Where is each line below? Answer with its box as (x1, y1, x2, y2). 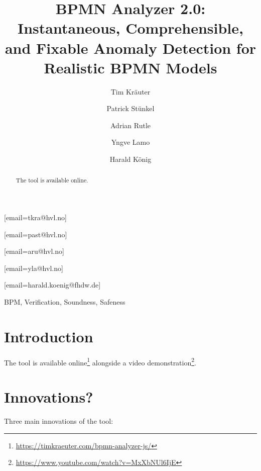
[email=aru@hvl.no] (4, 246, 64, 256)
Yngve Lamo (111, 137, 150, 147)
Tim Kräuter (110, 86, 151, 97)
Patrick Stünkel (106, 103, 155, 114)
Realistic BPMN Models (44, 57, 217, 77)
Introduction (4, 326, 93, 346)
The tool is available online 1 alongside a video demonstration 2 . (4, 355, 196, 367)
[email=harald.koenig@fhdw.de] (4, 279, 101, 290)
